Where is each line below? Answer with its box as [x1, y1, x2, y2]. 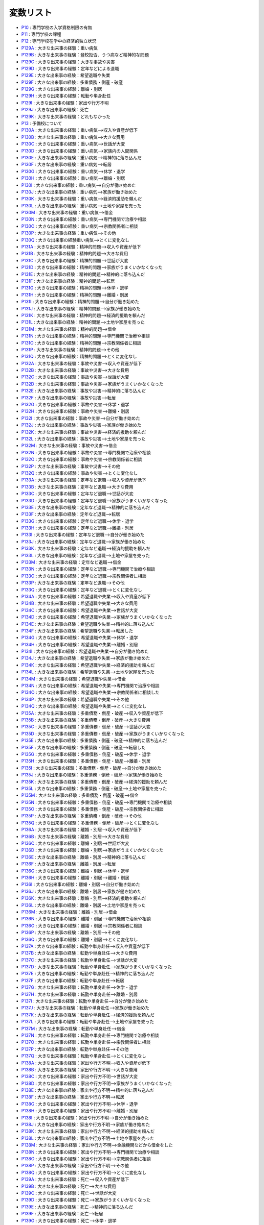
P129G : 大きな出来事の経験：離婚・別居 [21, 86, 103, 92]
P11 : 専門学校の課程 [21, 31, 62, 37]
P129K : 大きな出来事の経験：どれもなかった [21, 113, 111, 120]
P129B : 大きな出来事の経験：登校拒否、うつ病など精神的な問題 [21, 52, 149, 58]
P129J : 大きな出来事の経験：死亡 [21, 107, 89, 113]
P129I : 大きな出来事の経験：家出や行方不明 [21, 99, 109, 105]
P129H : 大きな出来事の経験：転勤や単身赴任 [21, 93, 111, 99]
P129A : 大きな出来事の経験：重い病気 [21, 45, 98, 51]
